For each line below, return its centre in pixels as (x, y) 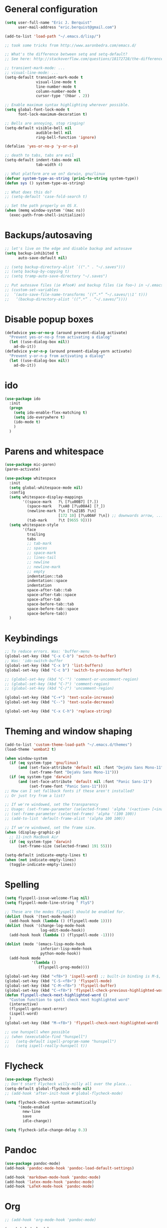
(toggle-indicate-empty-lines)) (43, 865)
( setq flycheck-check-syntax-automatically (51, 1102)
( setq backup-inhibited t (31, 253)
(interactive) (24, 1004)
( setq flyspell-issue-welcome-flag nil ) (47, 898)
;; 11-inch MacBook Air (34, 837)
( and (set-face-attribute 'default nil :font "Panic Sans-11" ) (85, 782)
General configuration (51, 9)
